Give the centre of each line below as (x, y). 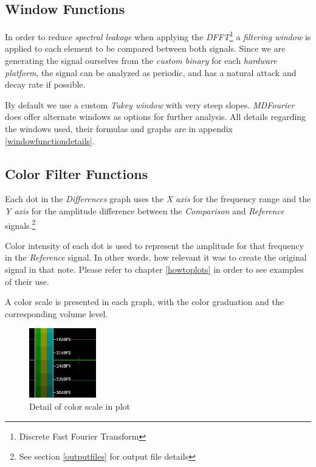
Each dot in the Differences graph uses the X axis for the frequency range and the (158, 199)
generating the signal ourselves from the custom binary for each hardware (141, 61)
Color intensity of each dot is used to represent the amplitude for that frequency (155, 245)
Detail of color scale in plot (80, 406)
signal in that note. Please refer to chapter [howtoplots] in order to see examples (154, 269)
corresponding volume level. (57, 313)
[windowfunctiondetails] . (50, 140)
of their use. (27, 281)
